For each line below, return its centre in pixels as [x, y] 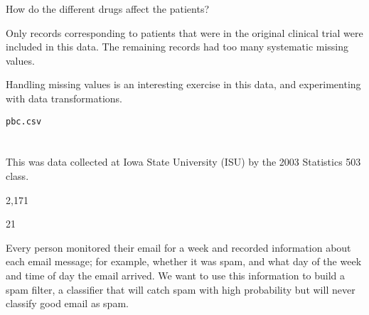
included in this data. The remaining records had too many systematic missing [177, 47]
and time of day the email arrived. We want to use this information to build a [176, 275]
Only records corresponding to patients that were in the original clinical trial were [184, 32]
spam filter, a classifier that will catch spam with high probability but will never [181, 289]
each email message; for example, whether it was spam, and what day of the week [184, 261]
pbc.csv [24, 121]
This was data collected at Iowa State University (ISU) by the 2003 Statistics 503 [183, 162]
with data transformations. [64, 98]
